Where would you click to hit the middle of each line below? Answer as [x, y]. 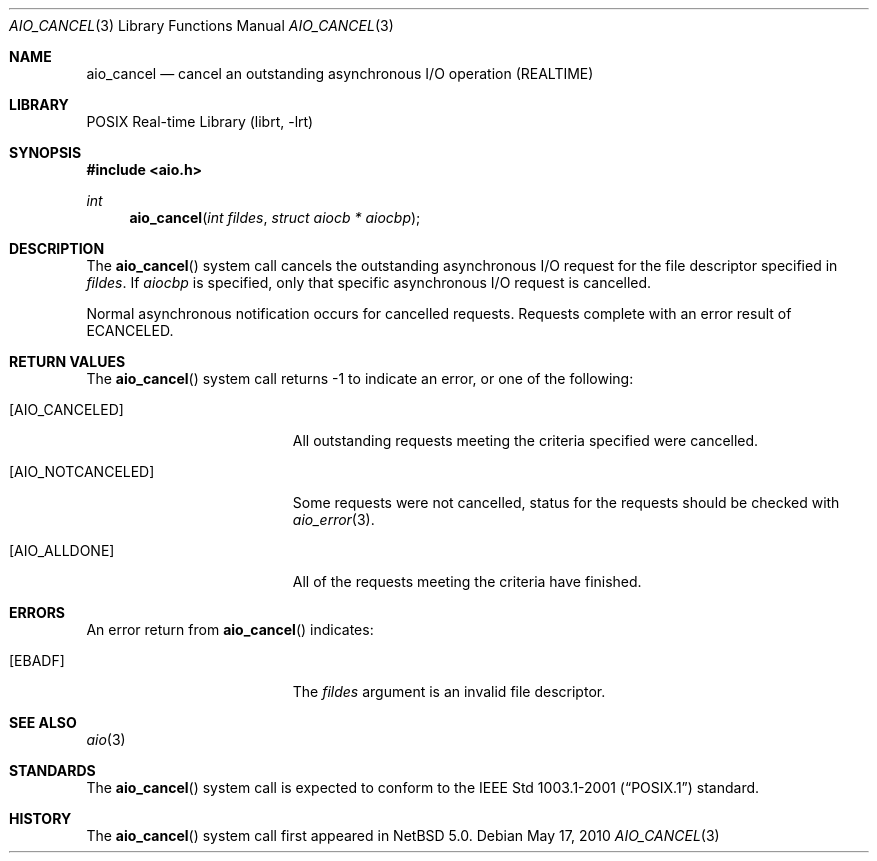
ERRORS [37, 612]
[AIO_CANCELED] [66, 409]
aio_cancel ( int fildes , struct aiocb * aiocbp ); [275, 217]
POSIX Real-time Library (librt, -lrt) [200, 121]
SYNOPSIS [45, 152]
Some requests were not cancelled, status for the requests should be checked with [566, 502]
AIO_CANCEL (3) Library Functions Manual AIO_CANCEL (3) [201, 25]
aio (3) [106, 739]
